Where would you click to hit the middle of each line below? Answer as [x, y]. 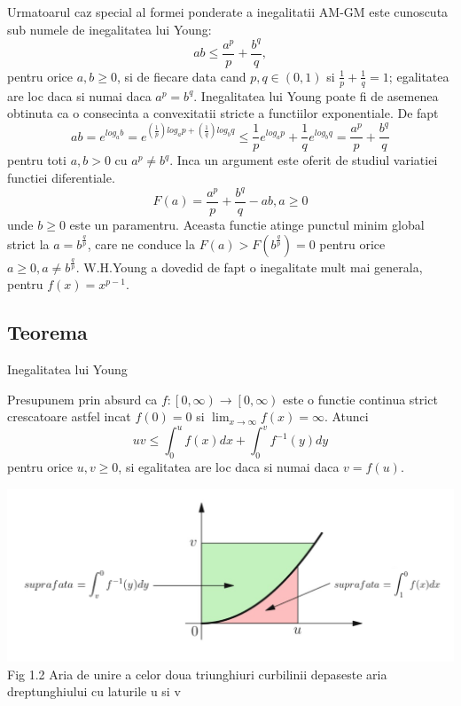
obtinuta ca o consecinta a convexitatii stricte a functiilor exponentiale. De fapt [223, 113]
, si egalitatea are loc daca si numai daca [229, 467]
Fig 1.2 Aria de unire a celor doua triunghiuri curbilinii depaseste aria [197, 674]
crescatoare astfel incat [69, 416]
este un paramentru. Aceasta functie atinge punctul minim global [247, 225]
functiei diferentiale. [61, 177]
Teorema [47, 332]
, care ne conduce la [141, 243]
